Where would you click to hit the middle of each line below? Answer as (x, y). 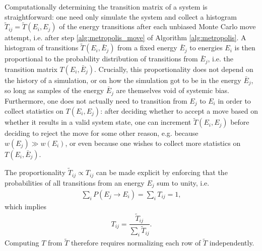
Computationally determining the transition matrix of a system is (106, 7)
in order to (234, 100)
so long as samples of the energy (54, 90)
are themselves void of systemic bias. (173, 90)
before (240, 122)
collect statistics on (34, 111)
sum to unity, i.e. (183, 182)
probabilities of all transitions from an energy (75, 182)
